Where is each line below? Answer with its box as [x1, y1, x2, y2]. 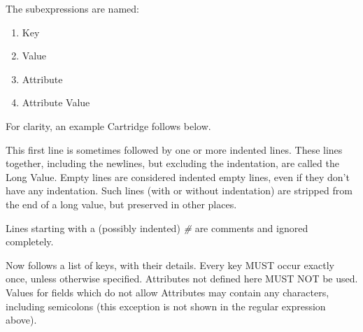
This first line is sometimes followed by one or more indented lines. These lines [6, 142, 343, 157]
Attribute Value [22, 95, 90, 110]
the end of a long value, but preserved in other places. [6, 196, 237, 211]
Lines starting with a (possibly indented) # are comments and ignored [6, 220, 308, 235]
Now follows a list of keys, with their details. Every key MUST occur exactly [6, 257, 334, 272]
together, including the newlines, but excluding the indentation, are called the [6, 156, 339, 171]
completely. [6, 234, 54, 249]
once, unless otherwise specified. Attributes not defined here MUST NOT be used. [6, 271, 358, 286]
